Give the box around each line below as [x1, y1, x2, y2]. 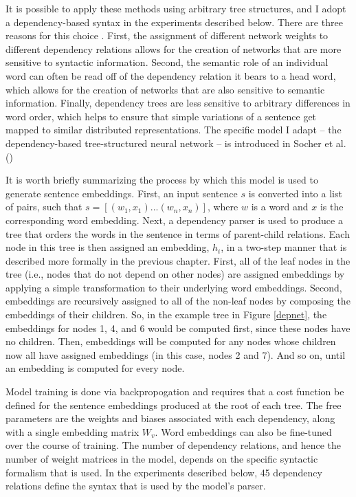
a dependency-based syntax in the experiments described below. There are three [5, 14, 343, 29]
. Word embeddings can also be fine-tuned [155, 424, 332, 439]
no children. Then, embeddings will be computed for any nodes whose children [5, 334, 336, 349]
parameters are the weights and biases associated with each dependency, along [5, 411, 335, 426]
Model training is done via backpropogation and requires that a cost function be [5, 384, 344, 399]
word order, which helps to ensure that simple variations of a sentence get [5, 109, 317, 123]
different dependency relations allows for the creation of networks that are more [5, 41, 342, 56]
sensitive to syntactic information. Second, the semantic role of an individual [5, 55, 329, 69]
